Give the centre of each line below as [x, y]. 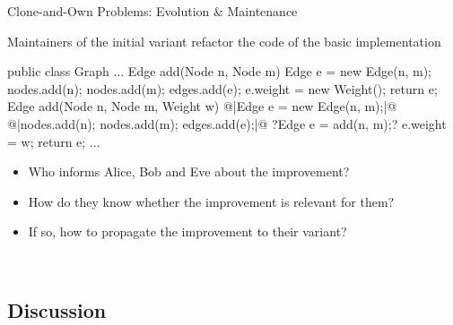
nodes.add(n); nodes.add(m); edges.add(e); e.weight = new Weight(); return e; [222, 88]
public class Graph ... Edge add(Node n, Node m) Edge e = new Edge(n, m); [220, 71]
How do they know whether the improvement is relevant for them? [211, 201]
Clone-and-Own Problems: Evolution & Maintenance [152, 11]
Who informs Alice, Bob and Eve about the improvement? [189, 171]
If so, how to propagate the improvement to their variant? [187, 231]
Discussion [57, 309]
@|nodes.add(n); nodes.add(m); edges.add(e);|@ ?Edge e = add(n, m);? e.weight [227, 123]
